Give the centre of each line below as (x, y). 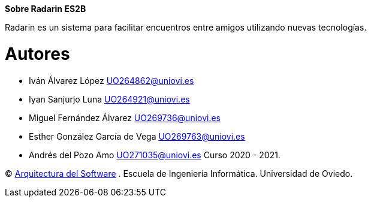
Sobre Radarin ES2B (46, 9)
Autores (37, 54)
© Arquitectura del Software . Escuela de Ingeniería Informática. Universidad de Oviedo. (179, 173)
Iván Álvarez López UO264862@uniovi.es (111, 80)
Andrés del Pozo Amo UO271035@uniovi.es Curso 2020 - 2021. (155, 155)
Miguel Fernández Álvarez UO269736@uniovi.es (125, 117)
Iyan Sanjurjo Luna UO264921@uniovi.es (109, 99)
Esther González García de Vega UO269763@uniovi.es (137, 136)
